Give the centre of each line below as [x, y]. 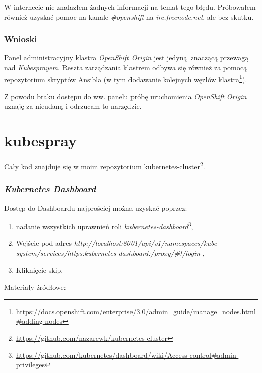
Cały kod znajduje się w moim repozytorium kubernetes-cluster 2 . [105, 166]
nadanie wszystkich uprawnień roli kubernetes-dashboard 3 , [105, 225]
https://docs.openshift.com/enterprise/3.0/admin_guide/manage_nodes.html [136, 311]
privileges [30, 365]
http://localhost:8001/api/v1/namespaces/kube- [147, 243]
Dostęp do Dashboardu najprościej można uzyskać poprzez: [96, 207]
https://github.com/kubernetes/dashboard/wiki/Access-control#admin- [127, 355]
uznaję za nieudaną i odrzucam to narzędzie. [73, 106]
